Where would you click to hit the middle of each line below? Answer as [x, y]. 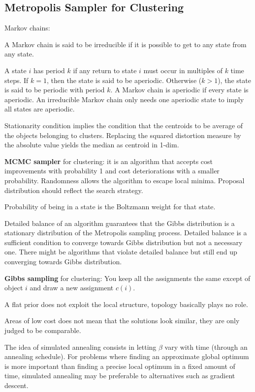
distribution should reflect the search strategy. [74, 190]
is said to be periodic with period [55, 90]
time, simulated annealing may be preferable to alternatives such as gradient [120, 376]
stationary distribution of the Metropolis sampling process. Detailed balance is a [126, 233]
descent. [16, 385]
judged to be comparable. [43, 330]
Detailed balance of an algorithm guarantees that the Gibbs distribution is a [120, 223]
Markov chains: [27, 28]
